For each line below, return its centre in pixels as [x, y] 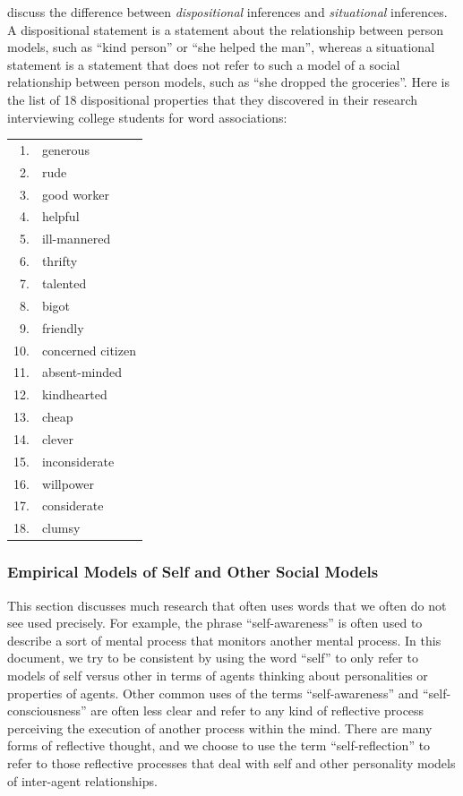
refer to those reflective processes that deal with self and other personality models [231, 762]
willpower [68, 483]
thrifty [60, 261]
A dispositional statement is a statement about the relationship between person [226, 29]
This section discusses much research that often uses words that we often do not [227, 605]
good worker [76, 194]
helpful [60, 216]
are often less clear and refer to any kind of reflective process [257, 710]
